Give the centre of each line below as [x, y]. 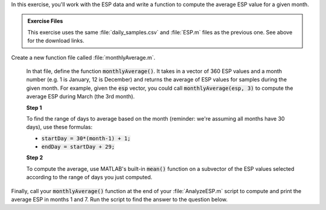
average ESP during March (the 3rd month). [81, 97]
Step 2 [35, 157]
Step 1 [34, 107]
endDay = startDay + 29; [78, 147]
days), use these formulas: [59, 127]
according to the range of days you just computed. [89, 177]
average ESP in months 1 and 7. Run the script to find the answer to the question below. [119, 200]
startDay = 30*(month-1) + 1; [86, 138]
